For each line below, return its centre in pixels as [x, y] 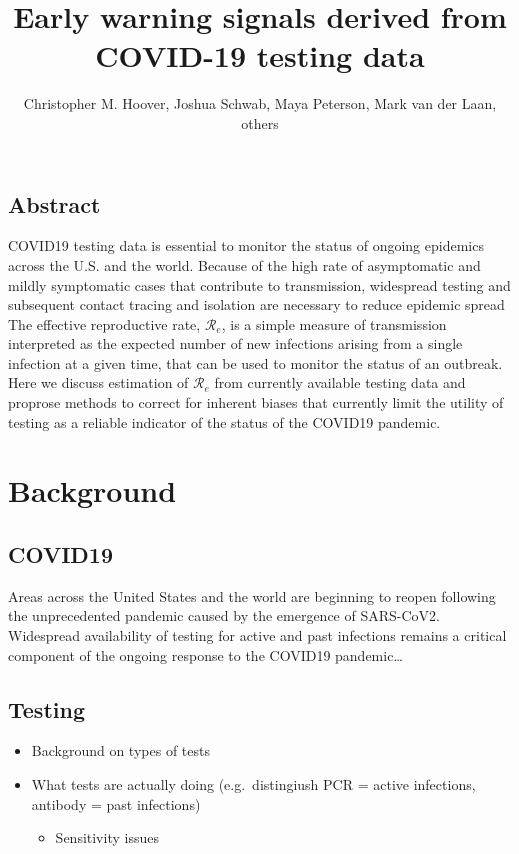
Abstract [54, 203]
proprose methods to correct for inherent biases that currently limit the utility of [256, 402]
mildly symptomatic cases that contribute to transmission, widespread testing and [259, 284]
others [260, 122]
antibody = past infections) [116, 803]
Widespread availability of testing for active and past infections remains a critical [257, 635]
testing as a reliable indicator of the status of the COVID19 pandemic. [224, 421]
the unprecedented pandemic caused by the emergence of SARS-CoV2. [224, 615]
